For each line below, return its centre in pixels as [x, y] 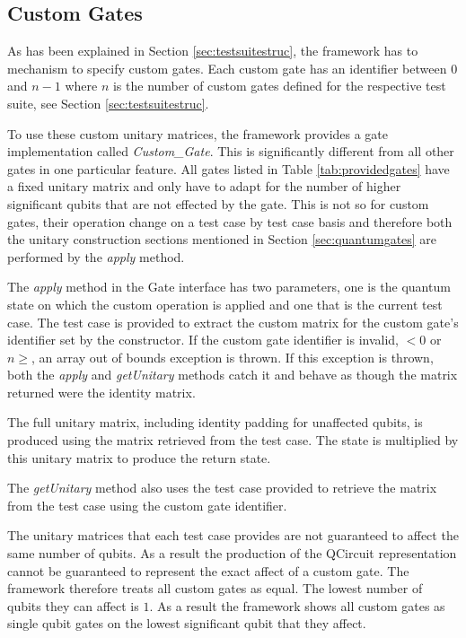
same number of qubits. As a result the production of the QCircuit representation [232, 553]
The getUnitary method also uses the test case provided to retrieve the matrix [222, 488]
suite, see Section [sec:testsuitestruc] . [108, 103]
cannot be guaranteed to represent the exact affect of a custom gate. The [208, 570]
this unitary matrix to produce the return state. [139, 457]
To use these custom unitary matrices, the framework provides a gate [198, 133]
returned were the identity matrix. [101, 392]
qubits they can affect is [73, 605]
